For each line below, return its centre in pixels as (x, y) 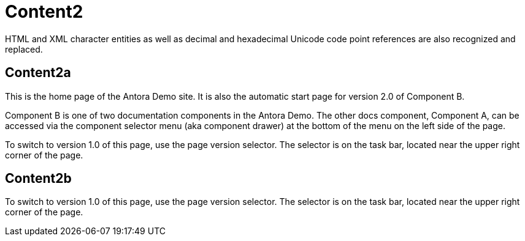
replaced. (24, 49)
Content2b (38, 179)
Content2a (38, 73)
